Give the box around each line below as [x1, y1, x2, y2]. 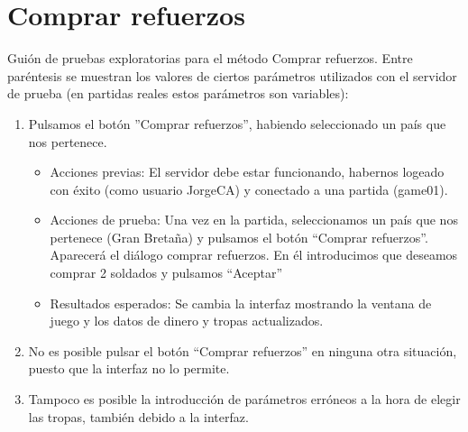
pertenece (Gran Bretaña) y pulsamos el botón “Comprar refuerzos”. [50, 227, 428, 246]
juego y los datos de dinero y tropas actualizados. [50, 311, 324, 330]
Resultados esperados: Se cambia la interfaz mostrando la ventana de [50, 293, 432, 312]
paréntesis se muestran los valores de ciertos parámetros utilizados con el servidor [7, 66, 457, 85]
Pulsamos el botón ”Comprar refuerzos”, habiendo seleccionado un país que [28, 114, 446, 133]
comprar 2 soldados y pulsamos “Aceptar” [50, 263, 283, 282]
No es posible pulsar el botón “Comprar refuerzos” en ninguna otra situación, [28, 341, 457, 360]
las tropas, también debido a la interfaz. [28, 407, 249, 426]
